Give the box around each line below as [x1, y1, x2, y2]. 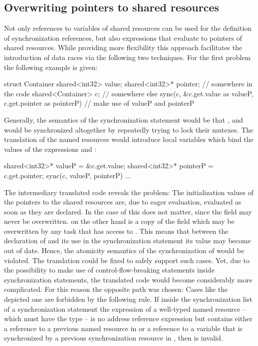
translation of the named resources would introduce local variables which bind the [4, 134, 254, 144]
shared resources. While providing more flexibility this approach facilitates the [4, 42, 242, 53]
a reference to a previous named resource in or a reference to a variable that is [4, 323, 243, 333]
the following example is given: [4, 62, 97, 72]
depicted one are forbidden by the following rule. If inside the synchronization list [4, 294, 253, 304]
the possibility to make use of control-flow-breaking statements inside [4, 265, 215, 275]
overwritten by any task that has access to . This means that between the [4, 225, 229, 236]
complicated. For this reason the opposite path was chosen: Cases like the [4, 284, 228, 294]
